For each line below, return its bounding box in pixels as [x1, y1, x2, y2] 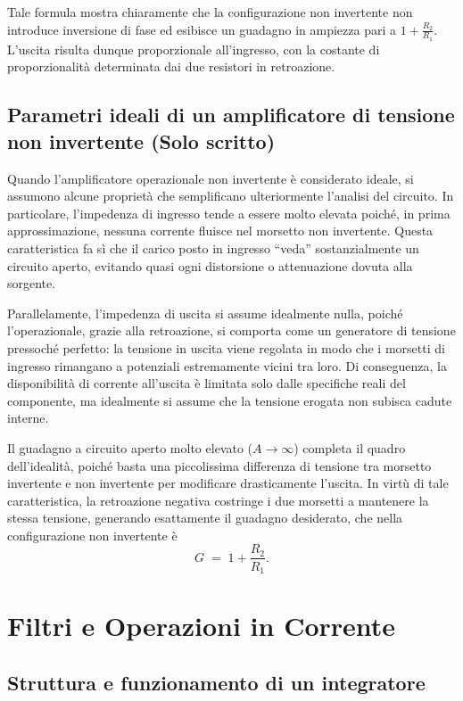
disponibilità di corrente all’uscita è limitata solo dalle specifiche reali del [7, 374, 406, 392]
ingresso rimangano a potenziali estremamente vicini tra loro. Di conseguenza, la [7, 356, 448, 375]
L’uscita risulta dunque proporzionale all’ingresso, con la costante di [7, 39, 380, 58]
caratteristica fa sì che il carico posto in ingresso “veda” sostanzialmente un [7, 238, 419, 257]
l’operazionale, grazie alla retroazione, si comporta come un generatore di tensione [7, 321, 456, 340]
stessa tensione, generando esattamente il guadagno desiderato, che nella [7, 508, 403, 527]
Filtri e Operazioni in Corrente [7, 607, 396, 644]
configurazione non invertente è [7, 525, 178, 544]
